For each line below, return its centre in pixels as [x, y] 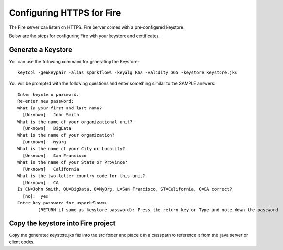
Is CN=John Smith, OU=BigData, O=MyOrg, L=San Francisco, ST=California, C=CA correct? [125, 189]
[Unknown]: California [51, 169]
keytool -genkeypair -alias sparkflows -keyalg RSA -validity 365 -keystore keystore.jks [127, 72]
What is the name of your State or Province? [73, 162]
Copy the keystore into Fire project [62, 224]
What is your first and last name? [60, 108]
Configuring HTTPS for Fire [65, 13]
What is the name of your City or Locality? [71, 149]
